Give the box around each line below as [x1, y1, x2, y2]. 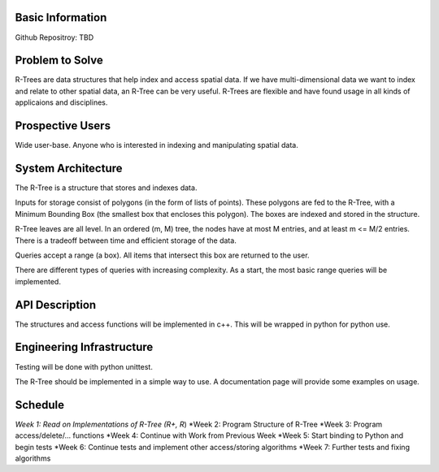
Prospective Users [15, 119, 111, 133]
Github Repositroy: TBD [15, 32, 94, 42]
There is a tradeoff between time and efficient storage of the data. [15, 236, 237, 245]
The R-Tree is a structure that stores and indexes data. [15, 183, 198, 193]
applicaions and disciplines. [15, 97, 108, 107]
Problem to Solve [15, 54, 103, 67]
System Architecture [15, 161, 123, 175]
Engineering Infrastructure [15, 340, 154, 354]
